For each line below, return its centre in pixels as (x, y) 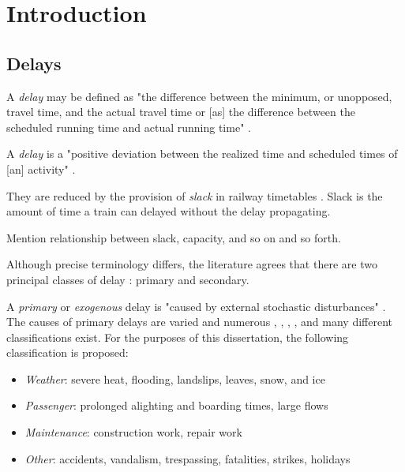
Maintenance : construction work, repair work (133, 432)
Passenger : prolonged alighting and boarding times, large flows (176, 405)
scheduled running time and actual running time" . (129, 127)
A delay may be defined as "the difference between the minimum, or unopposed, (199, 96)
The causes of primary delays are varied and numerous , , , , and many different (200, 322)
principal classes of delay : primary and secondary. (128, 279)
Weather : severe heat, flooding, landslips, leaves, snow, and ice (175, 378)
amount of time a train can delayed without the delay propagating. (169, 211)
